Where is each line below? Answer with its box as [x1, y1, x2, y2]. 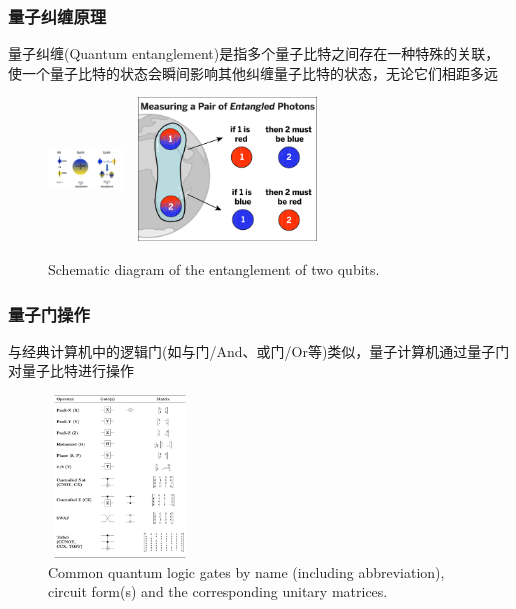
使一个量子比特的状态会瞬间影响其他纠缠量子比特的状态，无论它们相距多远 [8, 62, 498, 83]
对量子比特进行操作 [8, 360, 134, 381]
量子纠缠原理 [8, 3, 107, 28]
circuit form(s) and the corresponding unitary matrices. [48, 581, 388, 602]
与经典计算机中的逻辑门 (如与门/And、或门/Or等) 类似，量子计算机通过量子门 [8, 340, 510, 361]
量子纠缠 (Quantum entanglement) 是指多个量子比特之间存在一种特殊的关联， [8, 43, 500, 64]
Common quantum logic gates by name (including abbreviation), [48, 561, 445, 582]
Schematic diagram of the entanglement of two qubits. [48, 259, 380, 279]
